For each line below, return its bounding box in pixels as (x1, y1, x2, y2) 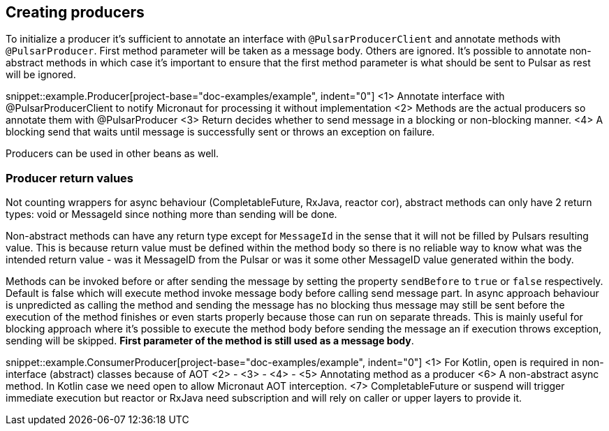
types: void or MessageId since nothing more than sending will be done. (6, 208, 337, 221)
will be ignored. (6, 68, 76, 81)
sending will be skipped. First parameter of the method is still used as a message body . (6, 335, 414, 347)
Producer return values (6, 170, 133, 185)
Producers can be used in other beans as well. (6, 147, 219, 160)
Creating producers (6, 3, 145, 21)
